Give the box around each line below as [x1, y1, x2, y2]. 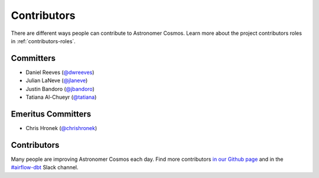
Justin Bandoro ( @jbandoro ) [25, 85, 95, 92]
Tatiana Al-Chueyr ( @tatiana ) [25, 93, 97, 101]
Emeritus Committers [11, 109, 92, 119]
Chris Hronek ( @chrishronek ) [25, 124, 97, 131]
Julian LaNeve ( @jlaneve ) [25, 77, 88, 84]
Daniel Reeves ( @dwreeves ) [25, 69, 95, 76]
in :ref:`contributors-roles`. [11, 37, 76, 44]
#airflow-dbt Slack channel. [11, 164, 79, 171]
